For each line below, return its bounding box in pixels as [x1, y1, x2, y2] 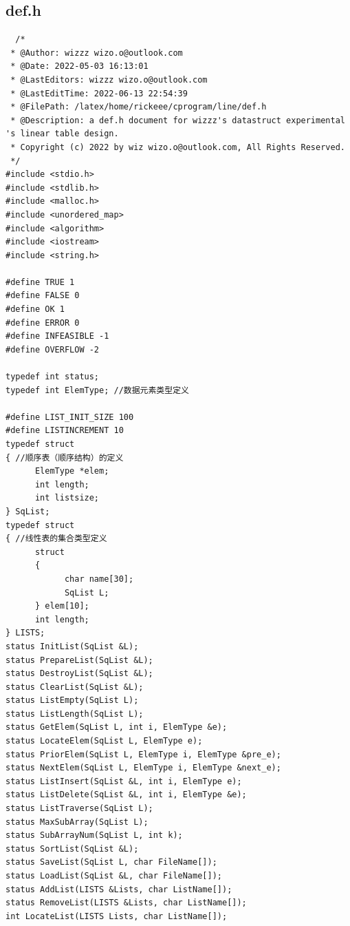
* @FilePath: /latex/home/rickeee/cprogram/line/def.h [10, 102, 267, 112]
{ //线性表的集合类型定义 [6, 534, 107, 544]
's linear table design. [6, 129, 119, 139]
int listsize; [34, 493, 100, 503]
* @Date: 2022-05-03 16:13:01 [10, 61, 149, 72]
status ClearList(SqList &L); [6, 682, 144, 692]
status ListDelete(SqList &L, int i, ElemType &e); [6, 790, 247, 800]
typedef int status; [6, 372, 100, 382]
